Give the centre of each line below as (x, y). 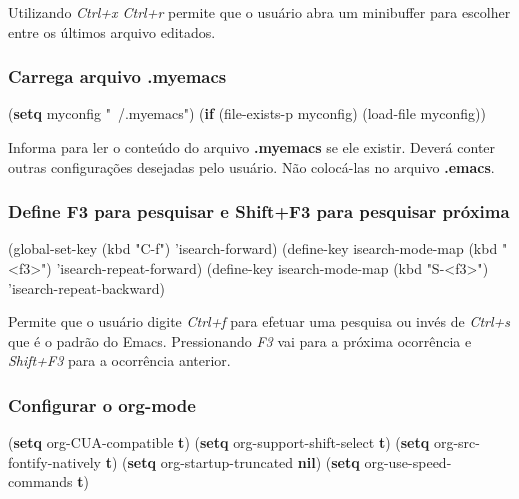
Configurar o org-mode (102, 404)
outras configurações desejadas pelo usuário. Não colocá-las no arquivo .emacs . (251, 166)
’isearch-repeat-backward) (86, 287)
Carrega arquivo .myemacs (117, 76)
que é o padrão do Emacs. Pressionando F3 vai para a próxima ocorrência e (240, 340)
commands (40, 481)
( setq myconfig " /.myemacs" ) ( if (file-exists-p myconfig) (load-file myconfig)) (247, 113)
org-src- (456, 442)
